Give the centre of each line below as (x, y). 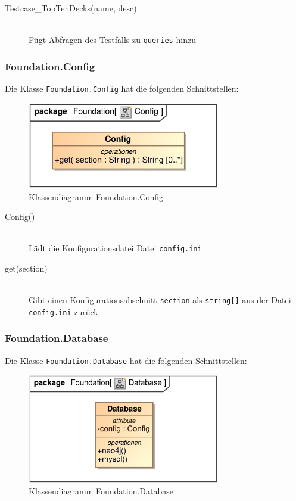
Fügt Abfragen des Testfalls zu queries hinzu (112, 40)
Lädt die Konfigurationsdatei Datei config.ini (115, 248)
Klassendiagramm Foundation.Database (101, 491)
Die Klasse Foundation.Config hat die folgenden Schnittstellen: (122, 88)
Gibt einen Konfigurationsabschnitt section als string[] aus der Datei (160, 300)
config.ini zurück (63, 311)
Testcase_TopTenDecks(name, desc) (71, 8)
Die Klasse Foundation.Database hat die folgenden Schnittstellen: (126, 360)
